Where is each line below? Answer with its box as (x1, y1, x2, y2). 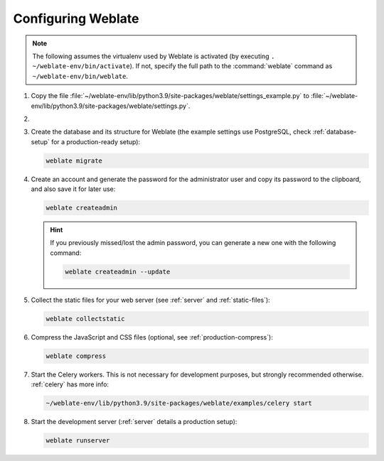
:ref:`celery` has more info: (31, 380, 110, 389)
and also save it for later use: (31, 185, 116, 193)
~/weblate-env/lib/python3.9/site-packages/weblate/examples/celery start (46, 399, 313, 408)
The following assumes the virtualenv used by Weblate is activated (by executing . (32, 52, 275, 60)
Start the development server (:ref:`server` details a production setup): (31, 418, 238, 426)
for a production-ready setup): (50, 137, 141, 146)
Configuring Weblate (13, 11, 139, 26)
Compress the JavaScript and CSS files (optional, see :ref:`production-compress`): (31, 332, 273, 341)
